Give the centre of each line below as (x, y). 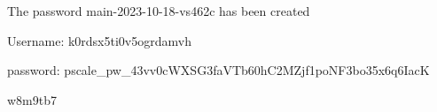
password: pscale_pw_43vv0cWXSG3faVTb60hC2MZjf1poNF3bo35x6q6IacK (218, 70)
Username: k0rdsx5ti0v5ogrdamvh (99, 40)
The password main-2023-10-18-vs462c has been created (159, 11)
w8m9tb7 (32, 99)
